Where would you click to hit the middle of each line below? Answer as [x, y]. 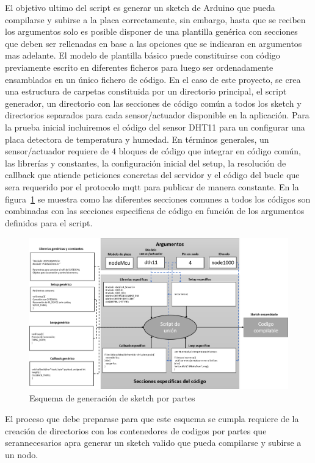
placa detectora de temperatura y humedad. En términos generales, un [137, 139]
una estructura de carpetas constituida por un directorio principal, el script [146, 91]
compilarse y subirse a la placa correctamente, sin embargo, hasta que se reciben [155, 19]
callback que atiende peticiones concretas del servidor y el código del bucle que [152, 175]
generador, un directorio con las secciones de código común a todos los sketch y [153, 103]
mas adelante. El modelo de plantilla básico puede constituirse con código [143, 55]
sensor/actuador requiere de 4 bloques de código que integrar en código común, [153, 151]
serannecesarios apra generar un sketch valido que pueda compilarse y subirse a [153, 443]
